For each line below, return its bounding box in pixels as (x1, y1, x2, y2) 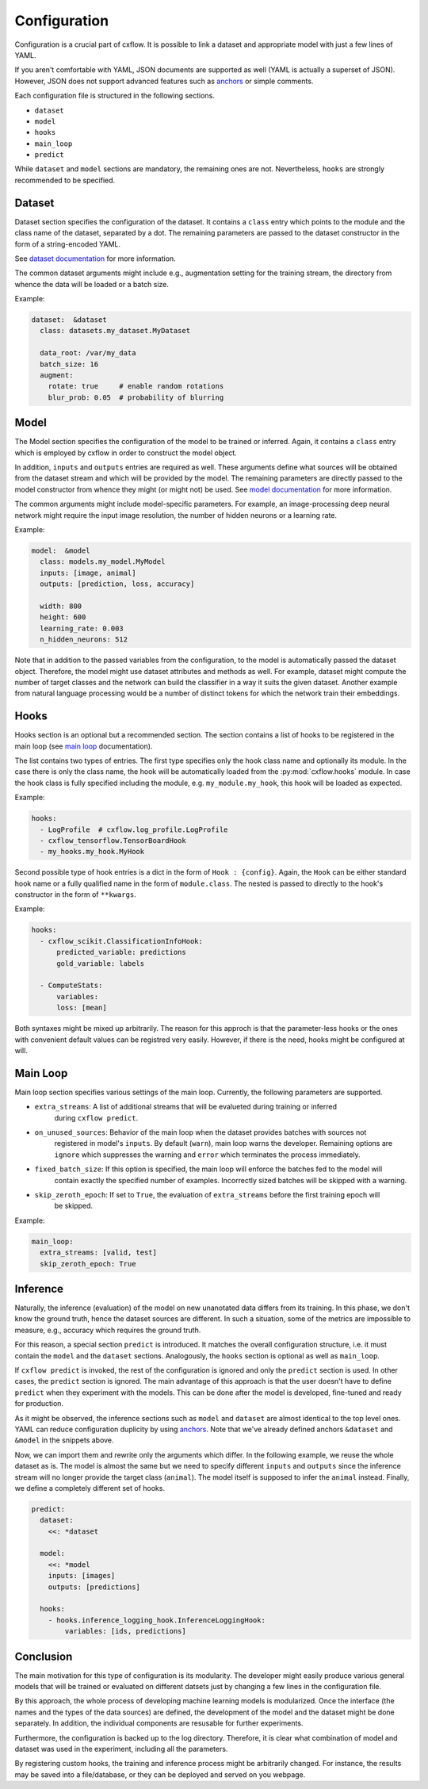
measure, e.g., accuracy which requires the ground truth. (14, 1325, 201, 1335)
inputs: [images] (48, 1571, 116, 1580)
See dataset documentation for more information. (14, 254, 176, 263)
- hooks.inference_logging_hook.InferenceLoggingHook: (48, 1615, 266, 1625)
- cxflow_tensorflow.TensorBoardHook (40, 836, 186, 845)
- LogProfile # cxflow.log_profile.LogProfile (40, 825, 228, 834)
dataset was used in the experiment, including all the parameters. (14, 1745, 228, 1754)
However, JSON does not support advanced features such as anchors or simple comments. (14, 76, 314, 86)
